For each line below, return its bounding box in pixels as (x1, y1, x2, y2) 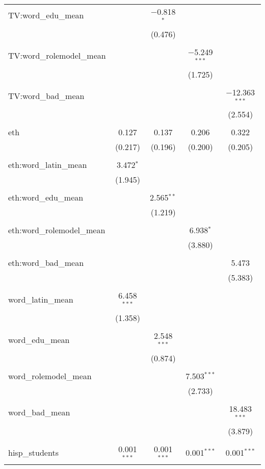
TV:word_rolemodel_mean (8, 50, 106, 62)
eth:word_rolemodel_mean (8, 224, 105, 236)
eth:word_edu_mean (8, 191, 84, 204)
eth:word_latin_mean (8, 159, 87, 171)
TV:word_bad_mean (8, 89, 85, 102)
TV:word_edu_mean (8, 9, 84, 21)
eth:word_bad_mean (8, 257, 84, 269)
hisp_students (8, 447, 59, 459)
